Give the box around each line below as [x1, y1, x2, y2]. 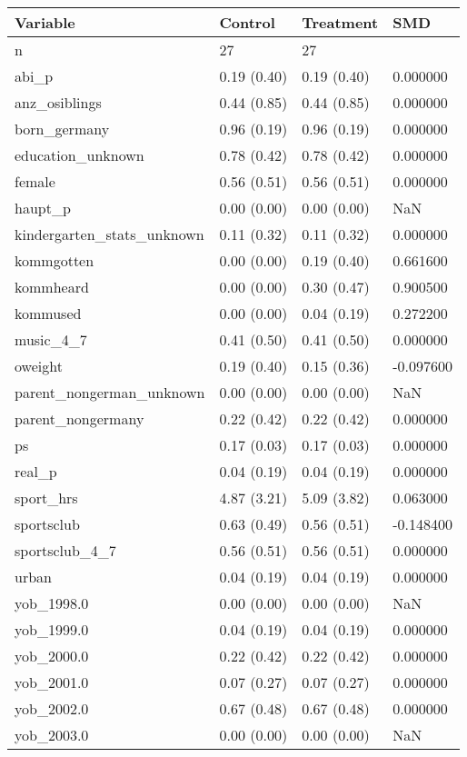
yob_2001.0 [15, 672, 89, 692]
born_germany [15, 118, 110, 139]
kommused [15, 303, 82, 324]
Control [219, 12, 275, 33]
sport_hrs [15, 487, 78, 508]
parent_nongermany [15, 408, 144, 429]
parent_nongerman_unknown [15, 382, 205, 403]
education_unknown [15, 144, 144, 165]
